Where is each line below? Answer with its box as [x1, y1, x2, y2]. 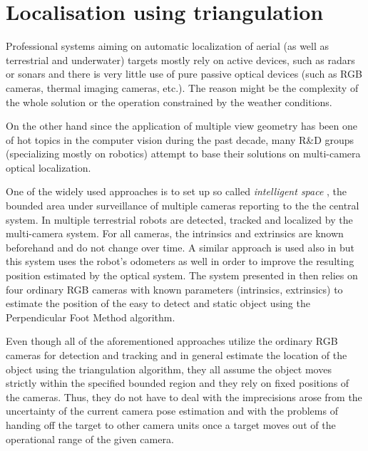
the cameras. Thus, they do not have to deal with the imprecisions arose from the [6, 389, 362, 404]
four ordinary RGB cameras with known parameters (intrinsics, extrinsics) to [6, 281, 343, 296]
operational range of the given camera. [6, 431, 174, 446]
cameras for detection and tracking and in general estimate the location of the [6, 348, 347, 362]
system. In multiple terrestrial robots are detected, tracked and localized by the [6, 212, 353, 227]
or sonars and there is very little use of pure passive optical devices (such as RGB [6, 66, 362, 81]
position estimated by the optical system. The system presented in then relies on [6, 268, 358, 283]
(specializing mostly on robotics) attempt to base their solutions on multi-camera [6, 146, 361, 161]
